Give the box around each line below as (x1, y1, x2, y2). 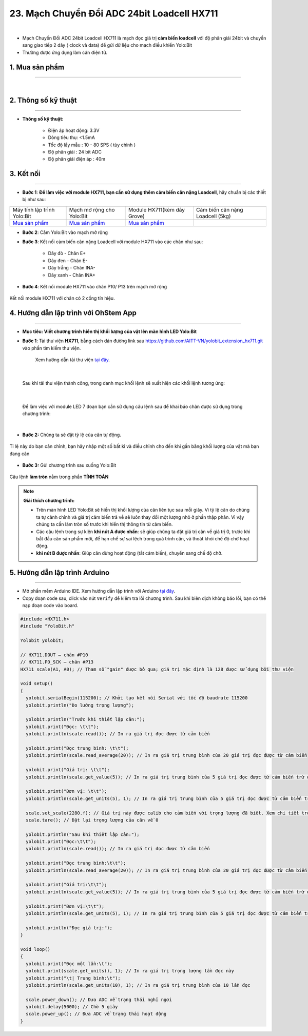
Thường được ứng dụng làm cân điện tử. (22, 49, 108, 55)
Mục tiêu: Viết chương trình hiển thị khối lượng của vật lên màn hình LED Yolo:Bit (22, 328, 197, 335)
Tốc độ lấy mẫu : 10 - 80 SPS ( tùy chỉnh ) (48, 142, 136, 148)
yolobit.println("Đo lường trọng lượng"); (26, 702, 134, 708)
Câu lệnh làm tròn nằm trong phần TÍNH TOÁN (9, 474, 109, 480)
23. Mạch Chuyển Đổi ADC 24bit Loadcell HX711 (9, 8, 218, 19)
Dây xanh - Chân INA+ (48, 272, 96, 278)
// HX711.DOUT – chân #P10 (20, 652, 88, 658)
